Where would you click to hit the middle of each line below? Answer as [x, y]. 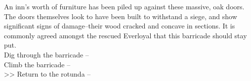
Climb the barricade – [37, 64]
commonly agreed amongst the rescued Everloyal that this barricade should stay [125, 35]
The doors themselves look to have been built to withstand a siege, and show [121, 16]
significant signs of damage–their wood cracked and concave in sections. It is [120, 26]
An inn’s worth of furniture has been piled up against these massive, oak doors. [124, 6]
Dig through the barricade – [46, 54]
